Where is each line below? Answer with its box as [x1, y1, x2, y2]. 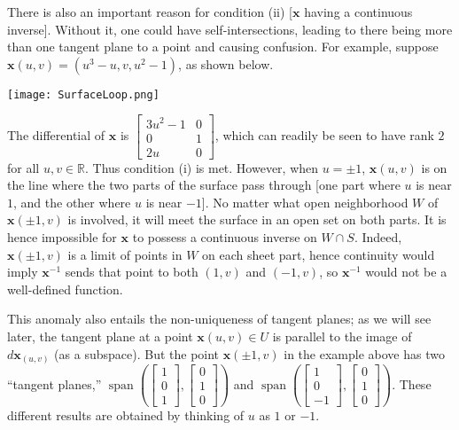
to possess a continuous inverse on [132, 228, 317, 246]
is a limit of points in [67, 245, 183, 263]
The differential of [7, 126, 105, 145]
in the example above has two [284, 344, 445, 363]
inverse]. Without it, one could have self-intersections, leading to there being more [7, 20, 453, 38]
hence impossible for [7, 228, 117, 246]
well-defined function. [7, 279, 123, 298]
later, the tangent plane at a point [7, 326, 193, 345]
